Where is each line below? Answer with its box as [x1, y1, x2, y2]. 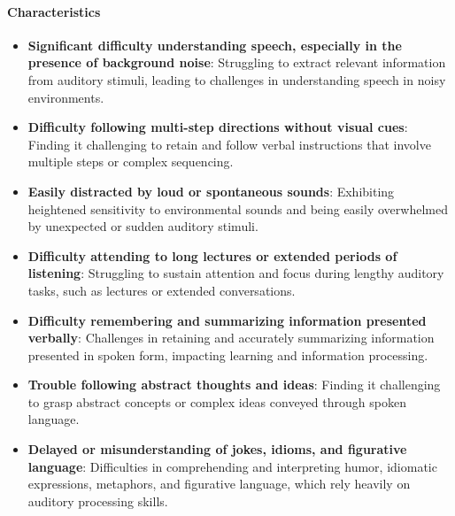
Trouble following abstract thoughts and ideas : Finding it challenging [27, 375, 441, 394]
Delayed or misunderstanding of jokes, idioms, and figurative [27, 440, 407, 458]
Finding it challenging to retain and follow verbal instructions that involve [27, 135, 431, 153]
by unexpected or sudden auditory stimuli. [27, 217, 258, 235]
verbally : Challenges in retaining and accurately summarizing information [27, 328, 435, 347]
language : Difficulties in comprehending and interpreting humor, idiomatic [27, 457, 437, 475]
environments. [27, 88, 104, 106]
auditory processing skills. [27, 491, 168, 510]
